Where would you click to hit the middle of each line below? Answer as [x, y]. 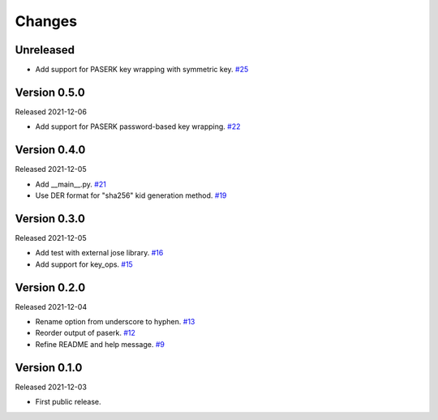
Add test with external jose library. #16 [99, 253]
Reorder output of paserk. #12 [85, 333]
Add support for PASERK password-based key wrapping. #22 [138, 126]
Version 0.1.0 [49, 368]
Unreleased [45, 50]
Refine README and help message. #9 [100, 344]
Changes [46, 21]
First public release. [68, 402]
